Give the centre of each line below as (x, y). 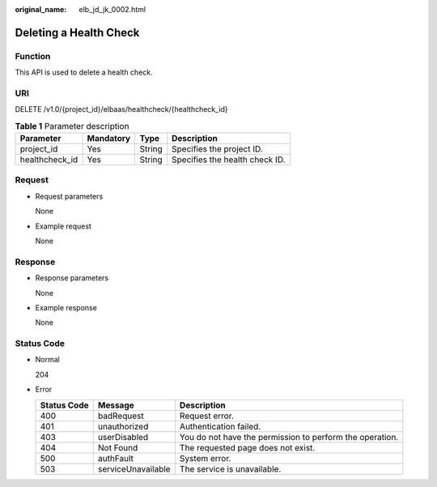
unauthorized (123, 426)
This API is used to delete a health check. (84, 72)
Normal (47, 360)
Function (33, 56)
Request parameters (69, 196)
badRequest (121, 416)
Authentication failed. (220, 426)
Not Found (118, 447)
